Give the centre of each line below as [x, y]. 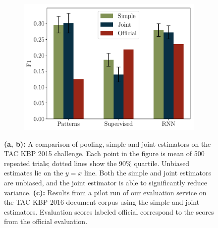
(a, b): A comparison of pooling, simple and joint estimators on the [108, 143]
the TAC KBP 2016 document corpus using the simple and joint [102, 202]
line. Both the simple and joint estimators [148, 173]
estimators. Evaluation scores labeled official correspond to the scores [109, 211]
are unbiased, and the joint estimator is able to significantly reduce [106, 183]
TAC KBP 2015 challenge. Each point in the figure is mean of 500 [104, 153]
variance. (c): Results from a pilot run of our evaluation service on [105, 192]
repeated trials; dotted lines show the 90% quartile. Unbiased [97, 163]
